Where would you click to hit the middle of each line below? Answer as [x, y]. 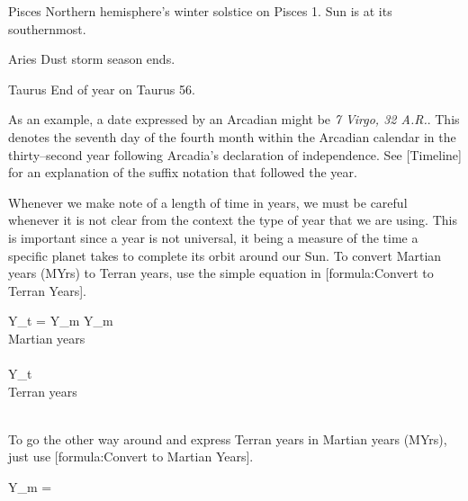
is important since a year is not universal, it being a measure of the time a [213, 237]
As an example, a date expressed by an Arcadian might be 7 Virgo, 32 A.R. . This [234, 119]
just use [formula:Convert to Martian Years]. [131, 456]
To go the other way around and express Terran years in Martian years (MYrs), [228, 438]
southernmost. [47, 28]
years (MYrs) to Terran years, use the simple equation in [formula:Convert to [221, 273]
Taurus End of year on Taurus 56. [102, 89]
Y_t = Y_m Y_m [61, 321]
